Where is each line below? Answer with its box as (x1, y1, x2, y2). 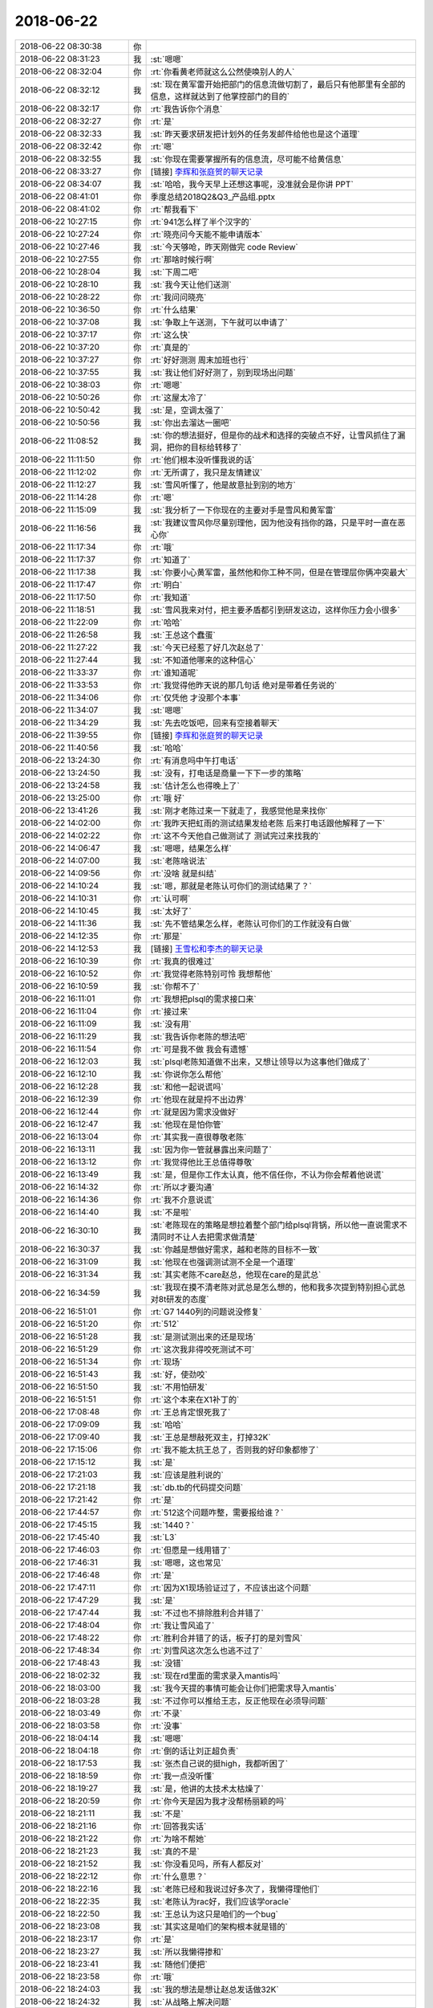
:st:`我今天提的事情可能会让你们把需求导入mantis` (150, 1683, 337, 1694)
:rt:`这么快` (150, 329, 191, 341)
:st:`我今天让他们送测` (150, 279, 232, 290)
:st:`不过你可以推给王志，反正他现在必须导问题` (150, 1695, 328, 1706)
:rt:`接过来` (150, 1006, 191, 1017)
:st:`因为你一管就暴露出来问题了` (150, 1144, 272, 1155)
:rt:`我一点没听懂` (150, 1770, 215, 1781)
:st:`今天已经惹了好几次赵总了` (150, 642, 264, 653)
